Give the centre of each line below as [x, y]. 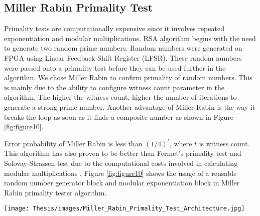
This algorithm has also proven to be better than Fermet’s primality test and [123, 153]
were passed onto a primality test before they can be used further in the [115, 67]
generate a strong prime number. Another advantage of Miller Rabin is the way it [130, 106]
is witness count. [224, 143]
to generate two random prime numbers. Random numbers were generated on [123, 48]
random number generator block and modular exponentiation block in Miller [122, 183]
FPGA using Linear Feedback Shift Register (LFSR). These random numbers [123, 57]
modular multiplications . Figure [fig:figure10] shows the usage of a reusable [120, 173]
